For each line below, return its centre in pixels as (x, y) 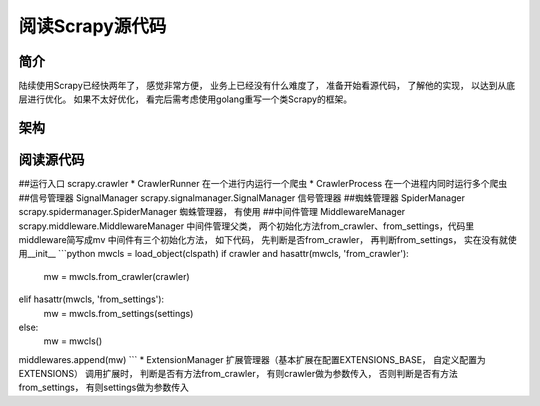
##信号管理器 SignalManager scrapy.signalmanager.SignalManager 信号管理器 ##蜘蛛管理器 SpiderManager (241, 197)
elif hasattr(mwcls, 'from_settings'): (91, 299)
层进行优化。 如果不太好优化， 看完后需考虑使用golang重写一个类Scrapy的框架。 (185, 99)
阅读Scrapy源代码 (92, 26)
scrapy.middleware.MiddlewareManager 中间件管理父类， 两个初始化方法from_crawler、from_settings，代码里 (246, 226)
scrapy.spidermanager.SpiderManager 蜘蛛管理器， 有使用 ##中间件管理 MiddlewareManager (212, 212)
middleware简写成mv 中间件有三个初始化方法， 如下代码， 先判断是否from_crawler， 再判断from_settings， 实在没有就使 (267, 239)
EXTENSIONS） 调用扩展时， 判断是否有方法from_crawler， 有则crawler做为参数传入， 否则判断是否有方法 (238, 374)
